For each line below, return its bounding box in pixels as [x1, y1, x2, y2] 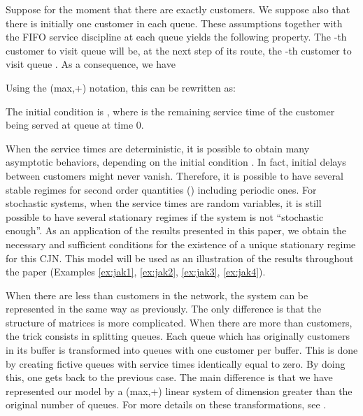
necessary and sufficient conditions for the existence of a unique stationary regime [6, 236, 356, 251]
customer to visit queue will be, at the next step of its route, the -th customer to [6, 43, 352, 57]
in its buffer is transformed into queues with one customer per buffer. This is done [6, 343, 358, 357]
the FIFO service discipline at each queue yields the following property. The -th [6, 29, 347, 44]
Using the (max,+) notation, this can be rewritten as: [6, 80, 236, 94]
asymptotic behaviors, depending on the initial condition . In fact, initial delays [6, 155, 346, 169]
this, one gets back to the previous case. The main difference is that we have [6, 370, 333, 385]
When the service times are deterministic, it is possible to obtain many [6, 141, 310, 155]
